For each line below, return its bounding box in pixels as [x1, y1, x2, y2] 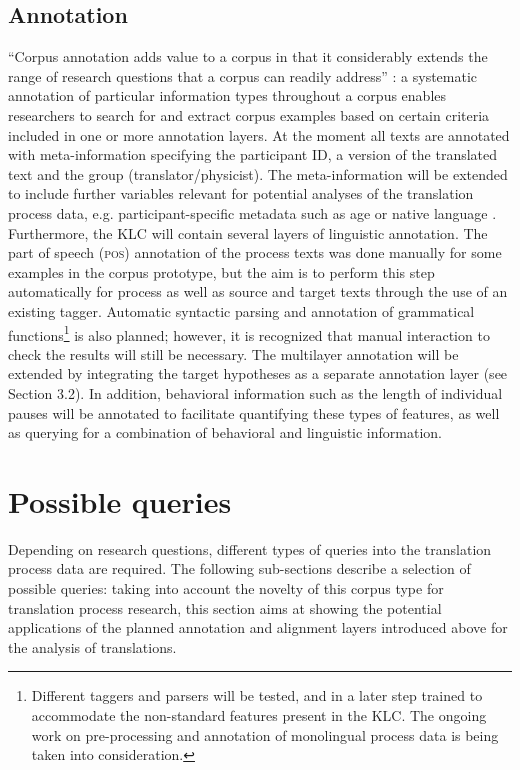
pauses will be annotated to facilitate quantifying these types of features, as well [8, 402, 500, 423]
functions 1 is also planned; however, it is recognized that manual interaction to [8, 321, 490, 345]
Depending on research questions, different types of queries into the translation [8, 538, 492, 559]
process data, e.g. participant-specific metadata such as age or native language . [8, 202, 497, 223]
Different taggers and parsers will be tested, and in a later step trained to [31, 685, 483, 706]
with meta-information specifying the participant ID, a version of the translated [8, 144, 498, 165]
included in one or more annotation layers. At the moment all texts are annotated [8, 124, 510, 145]
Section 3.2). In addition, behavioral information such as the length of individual [8, 382, 503, 403]
